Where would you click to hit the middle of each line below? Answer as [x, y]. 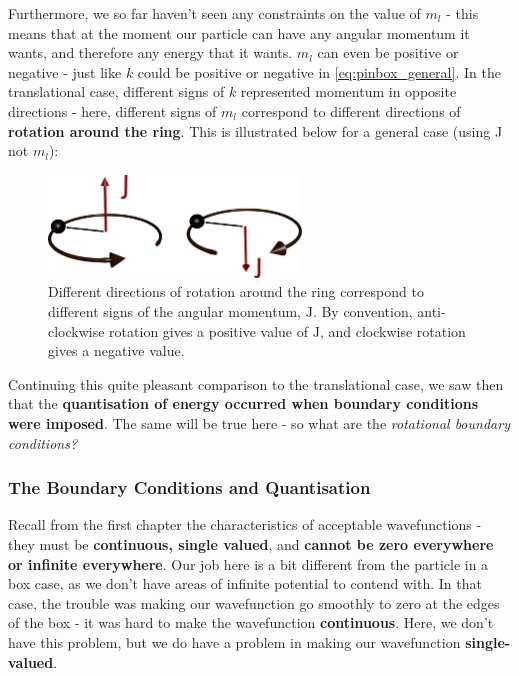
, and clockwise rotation [392, 330]
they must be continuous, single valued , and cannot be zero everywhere [251, 544]
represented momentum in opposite [348, 91]
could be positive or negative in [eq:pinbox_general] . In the [319, 71]
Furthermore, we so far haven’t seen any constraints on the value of [214, 13]
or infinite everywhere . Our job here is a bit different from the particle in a [248, 563]
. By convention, [362, 311]
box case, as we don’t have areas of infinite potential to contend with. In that [245, 583]
